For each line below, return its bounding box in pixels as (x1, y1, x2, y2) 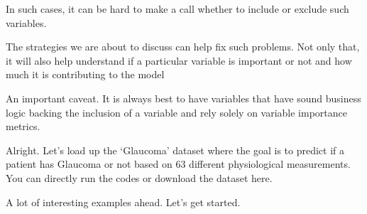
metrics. (6, 119, 40, 134)
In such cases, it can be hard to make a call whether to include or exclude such (6, 1, 349, 16)
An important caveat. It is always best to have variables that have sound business (6, 90, 361, 105)
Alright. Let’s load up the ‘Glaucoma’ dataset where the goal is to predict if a (6, 142, 345, 157)
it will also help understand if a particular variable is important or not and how (6, 53, 352, 68)
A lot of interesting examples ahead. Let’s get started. (6, 194, 241, 209)
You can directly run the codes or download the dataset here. (6, 170, 273, 185)
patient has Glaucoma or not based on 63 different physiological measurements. (6, 156, 351, 171)
